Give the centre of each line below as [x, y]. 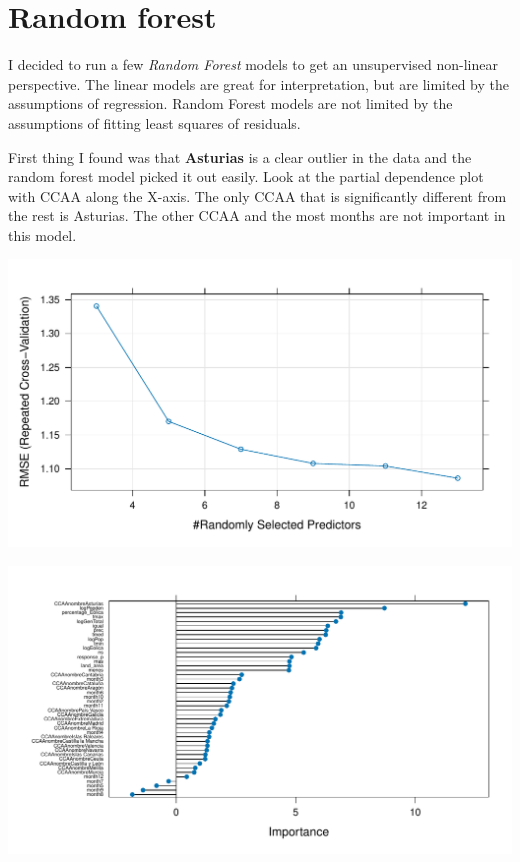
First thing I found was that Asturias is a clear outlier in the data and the [240, 156]
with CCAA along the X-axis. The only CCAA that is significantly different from [257, 195]
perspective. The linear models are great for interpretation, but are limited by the [258, 83]
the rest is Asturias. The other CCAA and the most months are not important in [257, 215]
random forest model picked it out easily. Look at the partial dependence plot [246, 176]
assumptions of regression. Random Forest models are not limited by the [230, 103]
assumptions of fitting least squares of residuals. [154, 122]
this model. [42, 234]
